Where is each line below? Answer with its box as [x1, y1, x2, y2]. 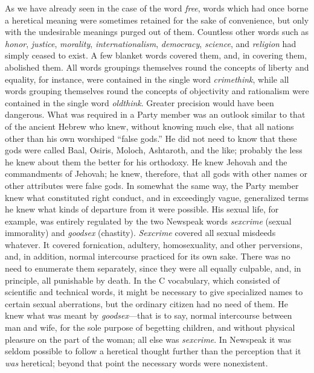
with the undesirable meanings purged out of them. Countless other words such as [5, 25, 309, 38]
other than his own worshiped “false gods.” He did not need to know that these [5, 132, 297, 144]
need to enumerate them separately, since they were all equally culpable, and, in [5, 262, 301, 275]
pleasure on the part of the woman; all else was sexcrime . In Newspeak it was [5, 333, 292, 345]
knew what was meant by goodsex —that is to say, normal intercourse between [5, 309, 292, 322]
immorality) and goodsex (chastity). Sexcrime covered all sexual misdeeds [5, 226, 276, 239]
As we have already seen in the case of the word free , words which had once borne [5, 2, 309, 14]
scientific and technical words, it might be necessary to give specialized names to [5, 285, 303, 298]
